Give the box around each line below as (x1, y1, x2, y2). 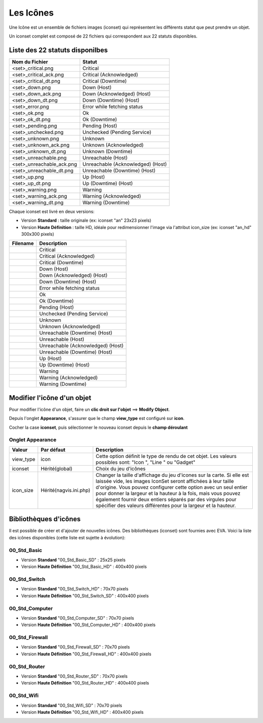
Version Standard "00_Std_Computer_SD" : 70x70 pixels (21, 615, 134, 621)
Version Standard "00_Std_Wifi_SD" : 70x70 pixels (21, 702, 122, 708)
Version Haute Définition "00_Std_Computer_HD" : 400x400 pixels (21, 622, 156, 628)
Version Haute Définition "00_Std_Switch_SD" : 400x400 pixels (21, 592, 149, 599)
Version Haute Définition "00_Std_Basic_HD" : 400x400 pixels (21, 564, 147, 570)
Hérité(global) (40, 465, 73, 472)
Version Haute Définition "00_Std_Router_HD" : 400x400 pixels (21, 680, 150, 686)
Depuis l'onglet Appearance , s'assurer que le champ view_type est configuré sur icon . (9, 416, 185, 421)
